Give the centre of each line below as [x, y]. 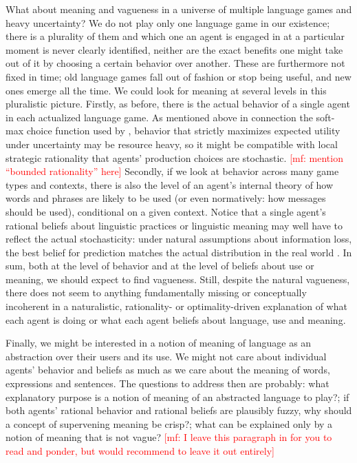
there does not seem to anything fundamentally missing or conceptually [156, 292]
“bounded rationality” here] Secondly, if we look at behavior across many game [172, 171]
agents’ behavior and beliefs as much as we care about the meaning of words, [168, 370]
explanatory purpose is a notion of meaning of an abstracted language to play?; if [177, 397]
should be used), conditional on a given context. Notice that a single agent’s [166, 211]
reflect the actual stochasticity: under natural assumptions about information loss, [179, 239]
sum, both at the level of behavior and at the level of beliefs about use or [160, 266]
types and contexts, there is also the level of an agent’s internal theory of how [170, 184]
